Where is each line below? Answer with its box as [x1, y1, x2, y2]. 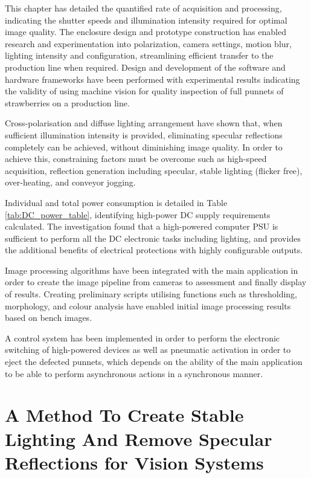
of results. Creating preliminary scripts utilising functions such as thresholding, [5, 288, 297, 300]
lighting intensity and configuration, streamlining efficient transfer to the [5, 49, 274, 62]
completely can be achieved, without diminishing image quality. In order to [5, 140, 283, 153]
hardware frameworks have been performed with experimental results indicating [5, 73, 300, 85]
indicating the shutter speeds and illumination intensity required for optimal [5, 13, 287, 26]
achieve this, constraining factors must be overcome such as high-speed [5, 152, 267, 165]
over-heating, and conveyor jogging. [5, 176, 136, 189]
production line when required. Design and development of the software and [5, 60, 286, 73]
